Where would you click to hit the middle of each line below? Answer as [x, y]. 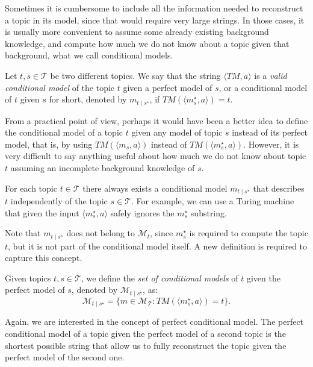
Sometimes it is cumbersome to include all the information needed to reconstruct [154, 8]
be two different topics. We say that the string [135, 75]
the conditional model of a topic [64, 132]
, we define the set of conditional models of [160, 278]
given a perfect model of [168, 87]
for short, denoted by [88, 99]
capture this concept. [44, 258]
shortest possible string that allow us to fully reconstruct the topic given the [146, 345]
